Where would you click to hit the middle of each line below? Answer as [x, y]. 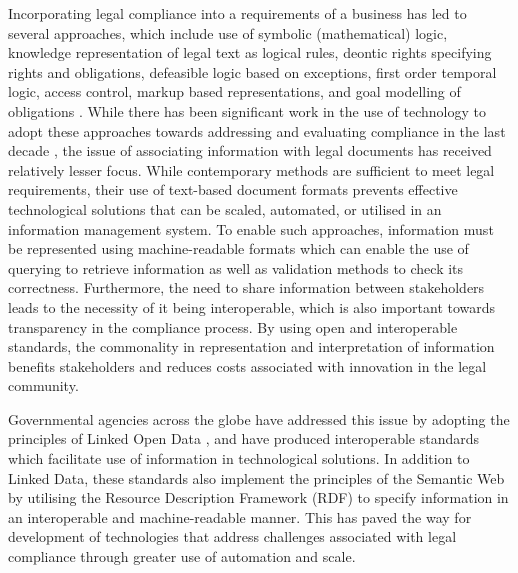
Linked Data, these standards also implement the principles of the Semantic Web [256, 477]
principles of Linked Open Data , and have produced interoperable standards [244, 438]
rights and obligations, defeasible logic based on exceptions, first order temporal [252, 71]
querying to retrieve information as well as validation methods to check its [236, 267]
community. [43, 385]
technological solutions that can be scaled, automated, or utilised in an [225, 208]
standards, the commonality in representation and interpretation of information [251, 346]
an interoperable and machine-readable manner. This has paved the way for [240, 516]
